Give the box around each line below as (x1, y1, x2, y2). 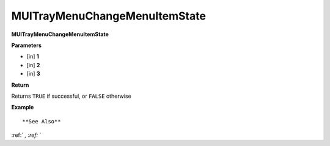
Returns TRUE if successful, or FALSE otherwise (11, 92, 131, 100)
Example (11, 104, 34, 111)
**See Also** (22, 118, 61, 125)
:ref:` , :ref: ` (11, 131, 42, 139)
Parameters (11, 42, 42, 49)
